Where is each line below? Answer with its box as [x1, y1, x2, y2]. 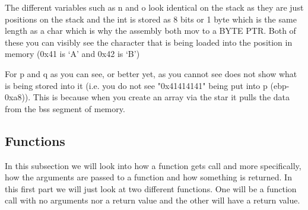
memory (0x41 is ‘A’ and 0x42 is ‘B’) [5, 47, 140, 60]
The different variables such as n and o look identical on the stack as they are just [5, 1, 304, 13]
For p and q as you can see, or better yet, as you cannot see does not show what [5, 67, 297, 79]
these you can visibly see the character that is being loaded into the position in [5, 36, 293, 48]
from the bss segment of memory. [5, 102, 125, 114]
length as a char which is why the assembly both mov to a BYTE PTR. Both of [5, 24, 296, 37]
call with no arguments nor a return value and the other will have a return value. [5, 194, 300, 206]
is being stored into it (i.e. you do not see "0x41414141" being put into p [5, 79, 268, 91]
